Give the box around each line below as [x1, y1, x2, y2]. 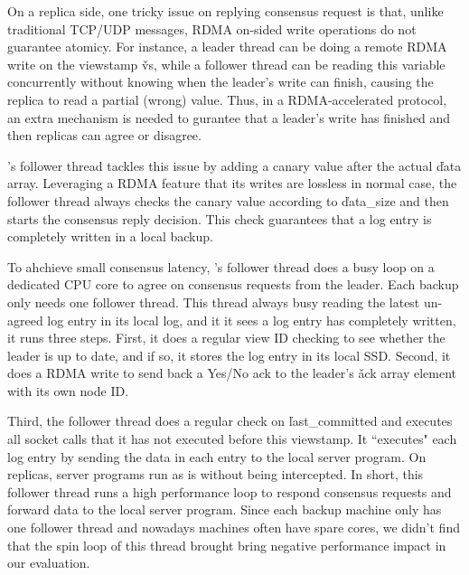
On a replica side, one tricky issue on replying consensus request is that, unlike [7, 2, 444, 20]
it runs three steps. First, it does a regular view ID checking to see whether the [7, 328, 446, 347]
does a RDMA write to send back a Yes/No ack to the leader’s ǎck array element [7, 363, 456, 382]
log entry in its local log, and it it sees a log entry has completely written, [47, 310, 456, 329]
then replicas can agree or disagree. [7, 126, 202, 145]
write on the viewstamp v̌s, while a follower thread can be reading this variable [7, 54, 446, 73]
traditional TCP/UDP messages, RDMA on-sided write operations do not [7, 19, 417, 38]
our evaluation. [7, 553, 90, 572]
